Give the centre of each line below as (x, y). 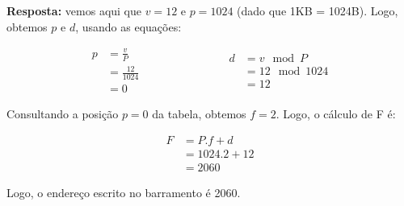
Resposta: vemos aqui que (74, 10)
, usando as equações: (128, 26)
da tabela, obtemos (199, 113)
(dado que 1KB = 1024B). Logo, (318, 10)
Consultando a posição (63, 113)
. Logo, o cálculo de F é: (336, 113)
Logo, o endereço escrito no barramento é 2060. (124, 192)
